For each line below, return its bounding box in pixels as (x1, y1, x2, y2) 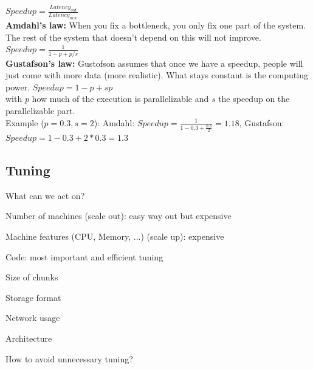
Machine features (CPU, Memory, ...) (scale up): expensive (5, 230, 224, 243)
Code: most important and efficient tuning (5, 250, 163, 263)
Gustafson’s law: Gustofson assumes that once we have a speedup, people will (5, 56, 303, 69)
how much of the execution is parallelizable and (32, 92, 209, 105)
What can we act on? (5, 189, 85, 201)
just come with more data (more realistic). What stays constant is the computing (5, 69, 308, 81)
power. (5, 80, 30, 93)
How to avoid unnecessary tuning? (5, 352, 133, 365)
